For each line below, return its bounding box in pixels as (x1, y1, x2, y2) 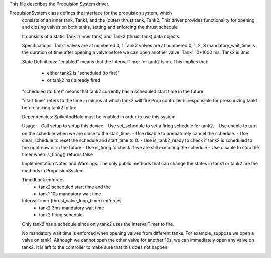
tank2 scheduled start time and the (39, 184, 111, 190)
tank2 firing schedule (39, 212, 83, 218)
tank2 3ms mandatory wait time (39, 205, 104, 211)
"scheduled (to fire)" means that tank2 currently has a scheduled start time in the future (22, 88, 203, 94)
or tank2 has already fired (47, 77, 100, 83)
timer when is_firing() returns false (22, 151, 93, 158)
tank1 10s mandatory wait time (39, 191, 101, 197)
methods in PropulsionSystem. (22, 167, 85, 173)
